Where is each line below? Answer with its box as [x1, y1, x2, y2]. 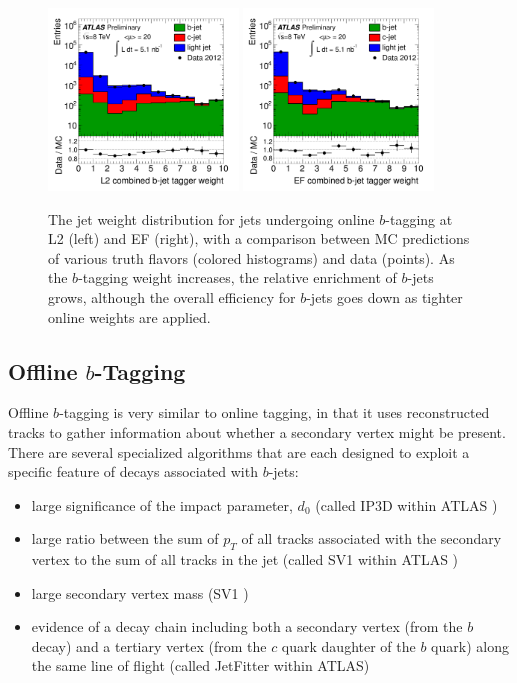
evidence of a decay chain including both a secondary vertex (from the [31, 616, 463, 637]
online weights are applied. [48, 306, 211, 327]
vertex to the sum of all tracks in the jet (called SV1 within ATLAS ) [31, 549, 459, 570]
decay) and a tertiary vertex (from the [31, 635, 267, 656]
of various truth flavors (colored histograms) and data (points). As [48, 247, 455, 268]
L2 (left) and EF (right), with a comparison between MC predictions [48, 228, 470, 249]
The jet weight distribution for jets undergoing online [48, 208, 375, 229]
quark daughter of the [281, 635, 416, 656]
